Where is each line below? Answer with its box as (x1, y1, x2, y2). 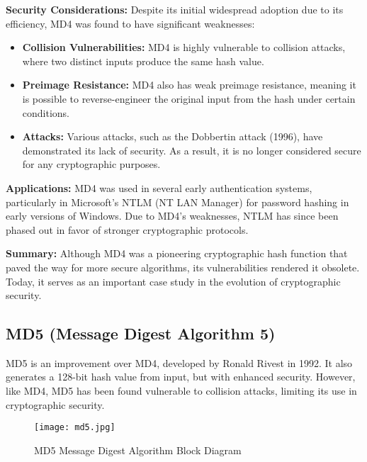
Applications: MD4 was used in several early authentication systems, (6, 180, 312, 195)
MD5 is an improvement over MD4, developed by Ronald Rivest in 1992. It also (6, 355, 353, 370)
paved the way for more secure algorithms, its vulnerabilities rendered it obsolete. (6, 259, 360, 274)
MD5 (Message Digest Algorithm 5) (6, 322, 276, 344)
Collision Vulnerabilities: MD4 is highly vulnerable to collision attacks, (22, 40, 346, 55)
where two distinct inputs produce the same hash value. (22, 53, 264, 68)
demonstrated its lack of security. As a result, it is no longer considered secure (22, 142, 361, 157)
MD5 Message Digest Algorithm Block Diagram (34, 442, 242, 457)
